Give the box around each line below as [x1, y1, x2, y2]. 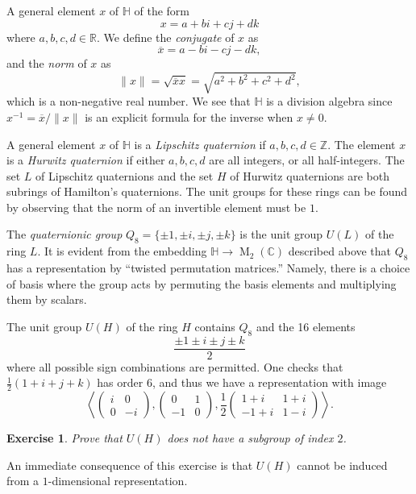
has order [97, 374, 144, 391]
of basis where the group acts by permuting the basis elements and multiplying [6, 275, 397, 292]
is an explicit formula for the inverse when [85, 108, 293, 125]
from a [6, 472, 40, 489]
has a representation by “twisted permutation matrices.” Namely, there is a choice [6, 259, 410, 276]
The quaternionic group [6, 226, 123, 243]
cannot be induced [297, 456, 388, 473]
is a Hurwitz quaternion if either [6, 152, 165, 168]
